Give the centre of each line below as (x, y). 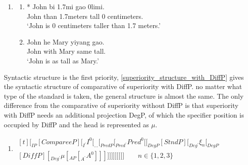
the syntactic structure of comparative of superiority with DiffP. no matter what (123, 86)
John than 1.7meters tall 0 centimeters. (85, 16)
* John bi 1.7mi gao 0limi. (66, 6)
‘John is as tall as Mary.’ (63, 60)
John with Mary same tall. (66, 51)
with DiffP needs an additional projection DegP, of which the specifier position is (124, 114)
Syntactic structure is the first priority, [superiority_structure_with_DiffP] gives (124, 77)
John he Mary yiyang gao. (66, 41)
